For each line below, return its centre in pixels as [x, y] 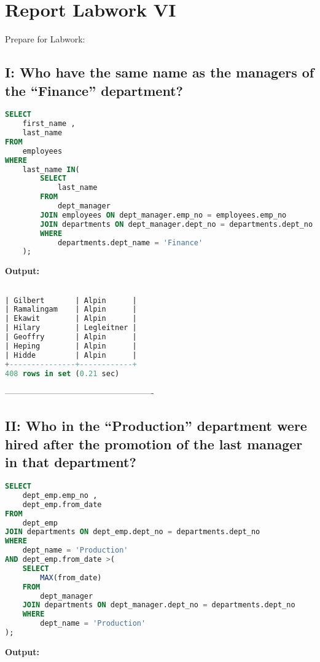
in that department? [71, 462]
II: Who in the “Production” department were [156, 426]
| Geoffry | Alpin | [71, 337]
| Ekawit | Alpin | [71, 319]
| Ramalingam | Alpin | [71, 309]
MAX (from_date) [71, 577]
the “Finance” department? [94, 90]
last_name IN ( [51, 169]
